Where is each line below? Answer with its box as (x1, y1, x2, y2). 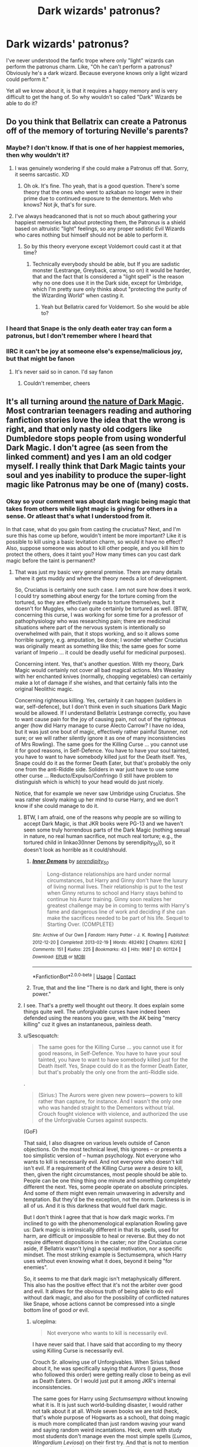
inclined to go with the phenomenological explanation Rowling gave (23, 1220, 187, 1227)
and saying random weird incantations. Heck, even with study (32, 1426, 182, 1433)
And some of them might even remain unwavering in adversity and (23, 1190, 185, 1197)
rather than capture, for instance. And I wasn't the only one (38, 1098, 182, 1105)
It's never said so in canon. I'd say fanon (14, 368, 113, 375)
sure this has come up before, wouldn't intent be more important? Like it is (6, 532, 187, 539)
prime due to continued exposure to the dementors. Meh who (23, 195, 173, 202)
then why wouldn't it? (6, 151, 70, 159)
